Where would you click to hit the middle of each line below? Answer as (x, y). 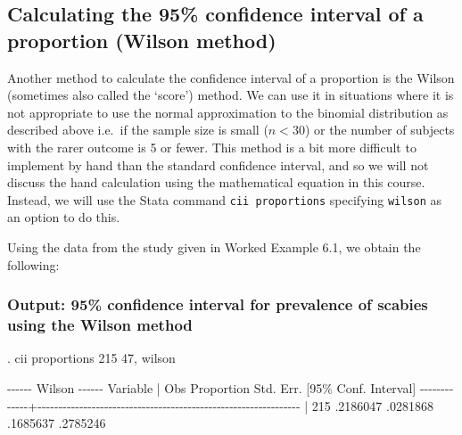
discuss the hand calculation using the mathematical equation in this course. (216, 182)
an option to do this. (64, 217)
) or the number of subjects (379, 130)
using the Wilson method (100, 325)
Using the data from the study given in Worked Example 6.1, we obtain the (214, 247)
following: (33, 264)
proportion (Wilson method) (142, 40)
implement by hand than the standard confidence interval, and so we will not (218, 164)
